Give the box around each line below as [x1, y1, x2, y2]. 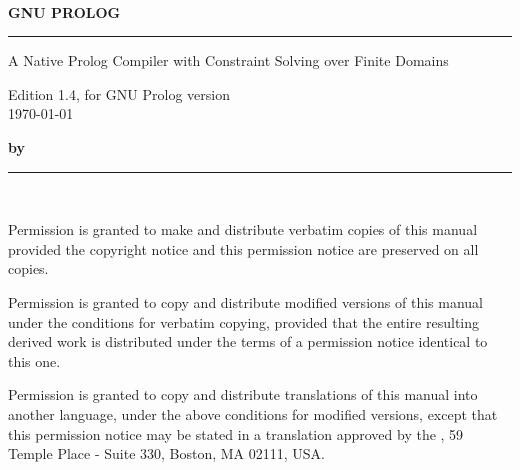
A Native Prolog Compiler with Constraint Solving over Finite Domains [8, 50, 449, 71]
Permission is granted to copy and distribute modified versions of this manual [8, 291, 483, 312]
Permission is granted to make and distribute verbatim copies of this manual [8, 219, 478, 240]
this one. [8, 350, 61, 371]
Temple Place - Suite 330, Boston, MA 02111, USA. [8, 443, 326, 464]
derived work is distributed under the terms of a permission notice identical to [8, 331, 488, 352]
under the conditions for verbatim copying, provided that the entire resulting [8, 311, 480, 332]
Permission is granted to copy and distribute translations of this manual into [8, 384, 478, 405]
